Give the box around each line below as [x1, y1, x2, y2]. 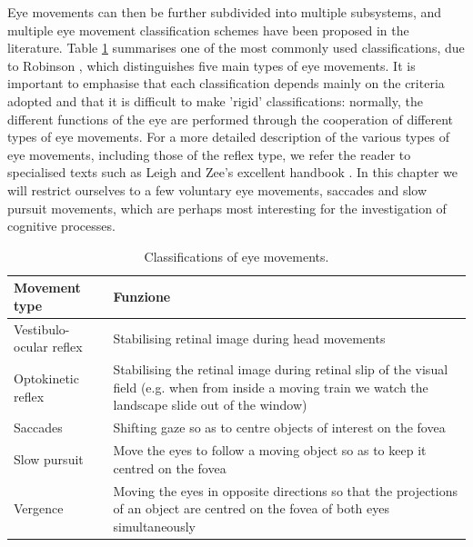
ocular [14, 337, 48, 356]
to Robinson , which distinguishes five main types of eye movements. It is [7, 55, 416, 75]
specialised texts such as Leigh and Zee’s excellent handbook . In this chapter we [7, 163, 458, 182]
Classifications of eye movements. [144, 246, 329, 265]
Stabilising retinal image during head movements [113, 328, 386, 347]
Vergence [14, 499, 64, 518]
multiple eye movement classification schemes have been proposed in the [7, 20, 409, 39]
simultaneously [113, 516, 196, 535]
